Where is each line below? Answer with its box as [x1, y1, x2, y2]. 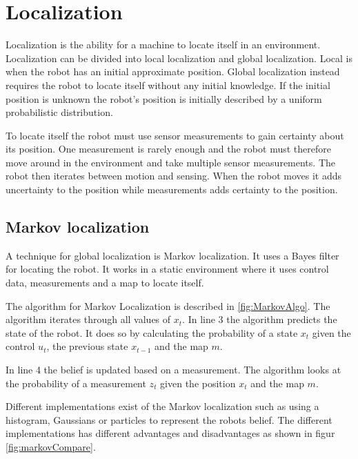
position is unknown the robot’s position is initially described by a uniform [6, 91, 322, 106]
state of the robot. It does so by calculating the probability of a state [6, 325, 298, 340]
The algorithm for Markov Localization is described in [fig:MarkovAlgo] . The [6, 298, 330, 313]
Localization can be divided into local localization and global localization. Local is [6, 50, 352, 65]
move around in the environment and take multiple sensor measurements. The [6, 155, 335, 169]
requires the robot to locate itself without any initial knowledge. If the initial [6, 77, 330, 92]
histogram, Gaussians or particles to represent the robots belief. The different [6, 412, 332, 427]
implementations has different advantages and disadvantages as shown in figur [6, 426, 335, 440]
